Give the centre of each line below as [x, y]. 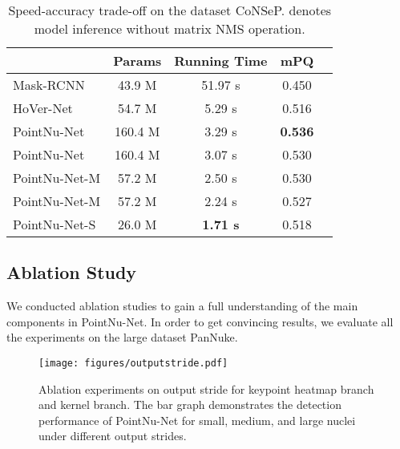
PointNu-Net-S [55, 224]
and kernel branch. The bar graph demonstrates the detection [190, 405]
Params [137, 61]
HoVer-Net [43, 108]
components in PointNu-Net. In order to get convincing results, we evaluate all [200, 321]
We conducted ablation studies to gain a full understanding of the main [182, 306]
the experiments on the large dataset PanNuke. [122, 337]
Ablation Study [72, 272]
